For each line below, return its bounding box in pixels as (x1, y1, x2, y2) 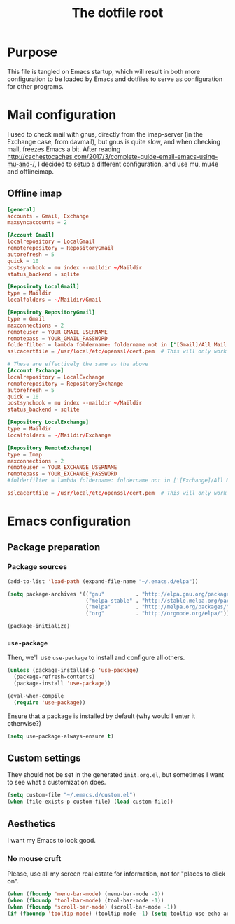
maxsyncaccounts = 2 (7, 219, 68, 226)
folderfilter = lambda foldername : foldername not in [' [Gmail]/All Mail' (7, 342, 230, 349)
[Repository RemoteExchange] (7, 444, 92, 451)
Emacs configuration (7, 513, 131, 529)
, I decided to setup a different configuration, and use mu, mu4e (34, 160, 219, 168)
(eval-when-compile (7, 692, 64, 699)
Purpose (7, 44, 58, 60)
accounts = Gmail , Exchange (7, 212, 90, 220)
